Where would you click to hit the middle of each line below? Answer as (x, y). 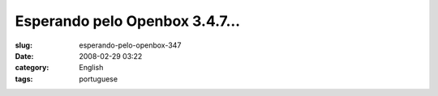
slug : (24, 45)
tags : (24, 79)
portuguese (98, 79)
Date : (24, 56)
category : (32, 68)
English (91, 68)
